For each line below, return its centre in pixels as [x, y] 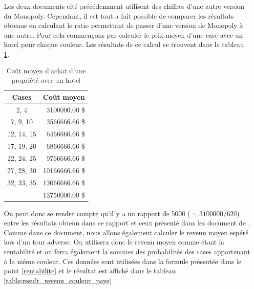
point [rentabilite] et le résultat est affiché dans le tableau [90, 271]
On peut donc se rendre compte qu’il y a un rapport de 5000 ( [97, 213]
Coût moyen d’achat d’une [46, 70]
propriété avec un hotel [46, 80]
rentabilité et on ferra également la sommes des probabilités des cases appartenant [127, 251]
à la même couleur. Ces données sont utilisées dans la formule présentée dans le [123, 261]
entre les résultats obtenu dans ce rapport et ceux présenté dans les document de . [127, 223]
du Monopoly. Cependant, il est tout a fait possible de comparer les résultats [119, 15]
